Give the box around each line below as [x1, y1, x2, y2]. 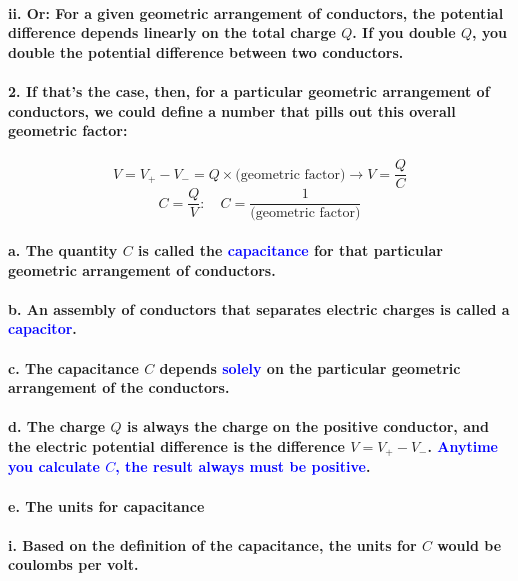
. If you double [352, 22, 456, 43]
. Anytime [427, 436, 498, 457]
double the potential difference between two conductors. [8, 41, 404, 62]
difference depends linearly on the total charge [8, 22, 336, 43]
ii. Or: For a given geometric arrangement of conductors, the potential [8, 2, 504, 23]
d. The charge [8, 416, 106, 437]
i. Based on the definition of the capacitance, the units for [8, 534, 417, 555]
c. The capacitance [8, 357, 139, 378]
